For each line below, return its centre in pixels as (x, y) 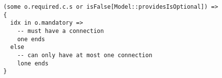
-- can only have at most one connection (85, 55)
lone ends (33, 63)
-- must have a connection (60, 31)
